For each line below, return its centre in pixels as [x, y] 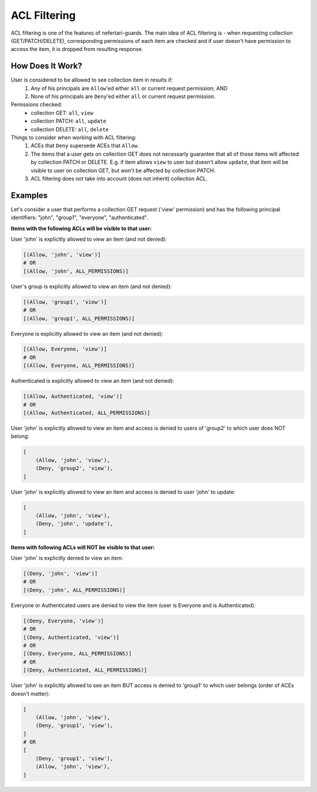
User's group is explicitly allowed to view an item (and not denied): [91, 286]
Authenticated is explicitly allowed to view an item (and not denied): [92, 381]
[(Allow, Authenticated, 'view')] [73, 397]
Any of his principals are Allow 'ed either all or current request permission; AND [129, 88]
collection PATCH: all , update [69, 121]
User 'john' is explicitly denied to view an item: [67, 558]
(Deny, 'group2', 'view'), [75, 469]
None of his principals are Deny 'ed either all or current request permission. [123, 96]
